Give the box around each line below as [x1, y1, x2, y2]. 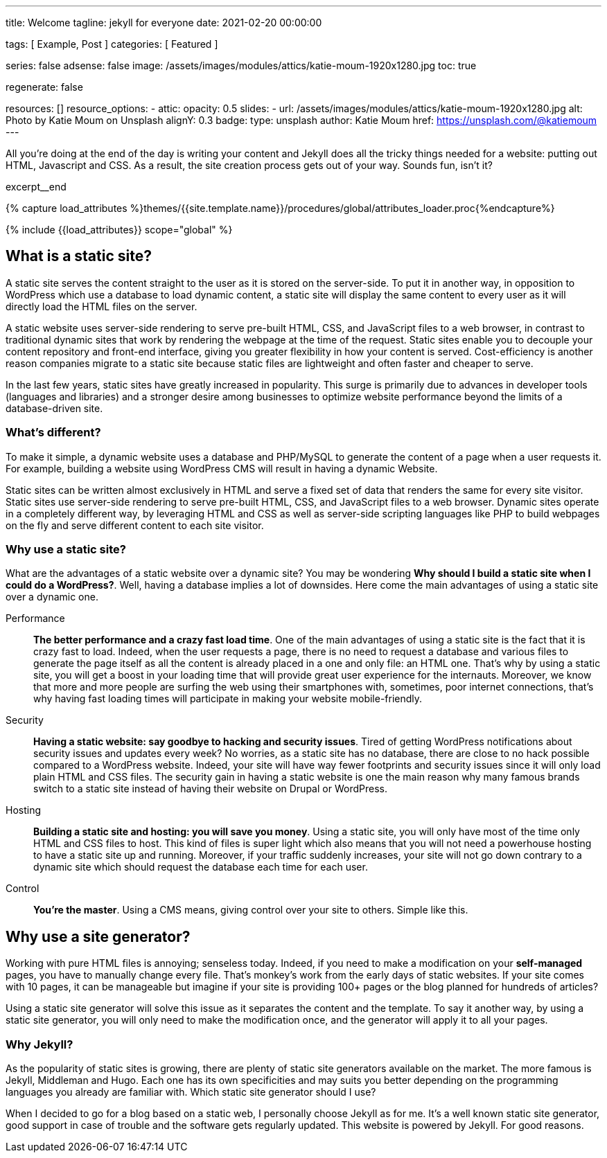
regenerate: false [6, 81, 83, 93]
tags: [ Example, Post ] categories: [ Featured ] [6, 38, 218, 50]
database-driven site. [6, 402, 103, 414]
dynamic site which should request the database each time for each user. [33, 861, 368, 873]
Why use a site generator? [6, 927, 191, 945]
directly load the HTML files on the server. [6, 300, 197, 312]
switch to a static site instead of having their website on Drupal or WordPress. [33, 783, 387, 795]
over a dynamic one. [6, 591, 98, 603]
